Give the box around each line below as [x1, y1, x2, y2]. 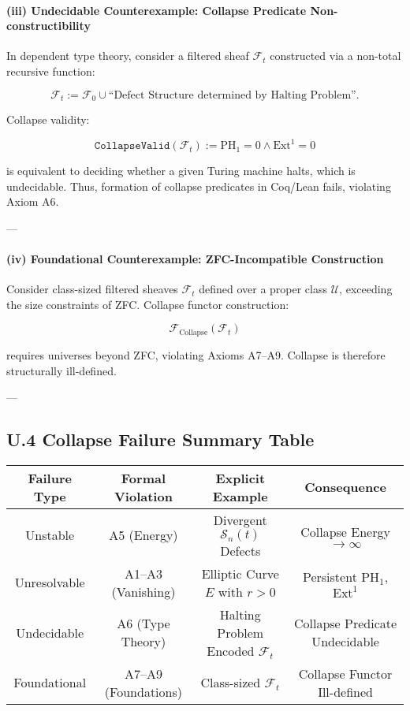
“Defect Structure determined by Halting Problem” [108, 89, 356, 101]
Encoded [207, 641, 255, 660]
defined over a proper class [199, 281, 328, 297]
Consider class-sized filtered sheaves [6, 281, 178, 297]
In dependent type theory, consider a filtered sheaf [6, 47, 249, 64]
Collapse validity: [6, 111, 90, 128]
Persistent [302, 567, 357, 586]
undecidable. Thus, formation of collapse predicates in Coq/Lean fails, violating [6, 177, 391, 194]
